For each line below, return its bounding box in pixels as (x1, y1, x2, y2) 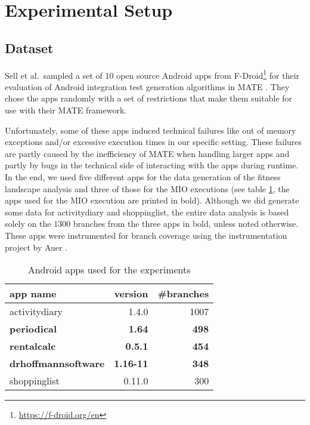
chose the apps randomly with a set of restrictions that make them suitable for (5, 92, 293, 104)
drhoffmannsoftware (10, 356, 105, 371)
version (114, 287, 148, 301)
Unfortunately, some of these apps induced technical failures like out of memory (5, 124, 296, 136)
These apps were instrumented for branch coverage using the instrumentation (5, 229, 287, 241)
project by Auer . (5, 241, 68, 253)
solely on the (5, 217, 51, 230)
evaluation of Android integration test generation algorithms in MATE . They (5, 80, 290, 93)
